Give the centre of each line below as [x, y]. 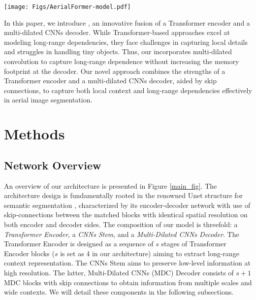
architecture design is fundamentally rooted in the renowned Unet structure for [124, 195]
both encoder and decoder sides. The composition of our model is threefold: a [121, 224]
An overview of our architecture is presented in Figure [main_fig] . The [111, 185]
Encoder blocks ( [29, 253]
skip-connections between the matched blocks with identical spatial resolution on [126, 215]
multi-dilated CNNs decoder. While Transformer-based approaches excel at [117, 32]
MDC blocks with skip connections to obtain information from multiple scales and [128, 282]
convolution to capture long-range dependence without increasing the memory [122, 61]
